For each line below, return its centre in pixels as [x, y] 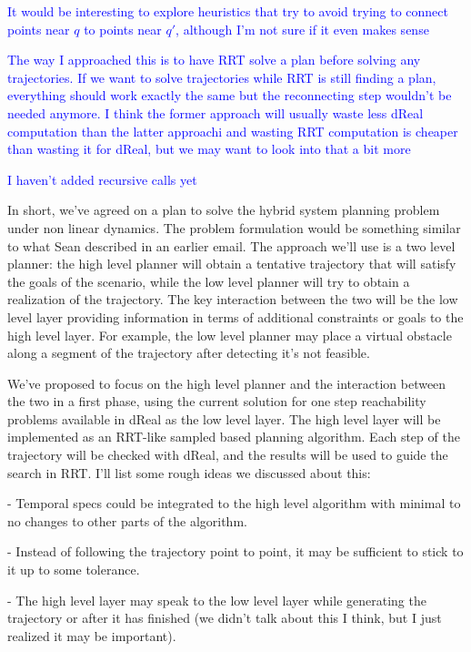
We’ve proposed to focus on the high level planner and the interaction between [227, 383]
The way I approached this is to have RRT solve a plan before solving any [214, 60]
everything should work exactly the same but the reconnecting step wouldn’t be [230, 95]
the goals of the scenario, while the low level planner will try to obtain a [209, 281]
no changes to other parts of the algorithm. [127, 520]
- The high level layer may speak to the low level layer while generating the [217, 600]
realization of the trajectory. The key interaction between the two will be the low [233, 299]
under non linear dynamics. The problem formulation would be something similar [234, 227]
